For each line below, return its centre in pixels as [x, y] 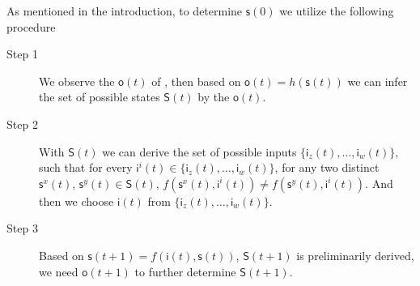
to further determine [185, 271]
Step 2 [22, 124]
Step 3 [22, 228]
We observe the [77, 81]
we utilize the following [337, 11]
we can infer [378, 81]
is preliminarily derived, [355, 255]
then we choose [76, 201]
